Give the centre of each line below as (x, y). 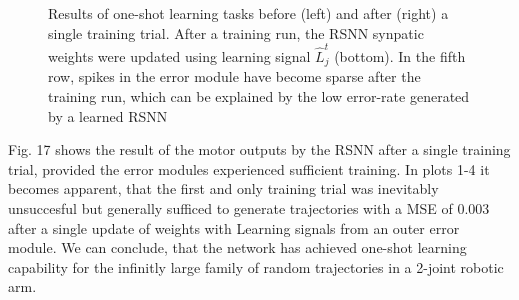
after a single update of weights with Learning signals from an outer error (234, 227)
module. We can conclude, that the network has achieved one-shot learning (237, 247)
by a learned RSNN (108, 115)
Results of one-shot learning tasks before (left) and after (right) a (248, 13)
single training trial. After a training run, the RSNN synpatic (236, 32)
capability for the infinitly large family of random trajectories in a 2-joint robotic (256, 266)
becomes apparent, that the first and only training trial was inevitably (223, 188)
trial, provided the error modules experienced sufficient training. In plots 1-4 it (249, 168)
